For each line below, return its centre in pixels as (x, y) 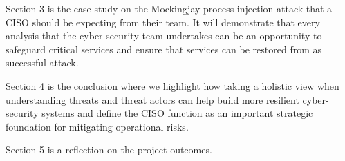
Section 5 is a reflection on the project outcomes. (109, 150)
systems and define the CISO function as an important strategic (177, 113)
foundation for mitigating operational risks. (97, 126)
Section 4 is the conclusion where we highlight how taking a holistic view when (172, 85)
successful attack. (42, 63)
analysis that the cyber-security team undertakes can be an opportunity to (164, 36)
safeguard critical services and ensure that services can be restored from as (164, 49)
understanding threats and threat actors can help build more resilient (152, 99)
